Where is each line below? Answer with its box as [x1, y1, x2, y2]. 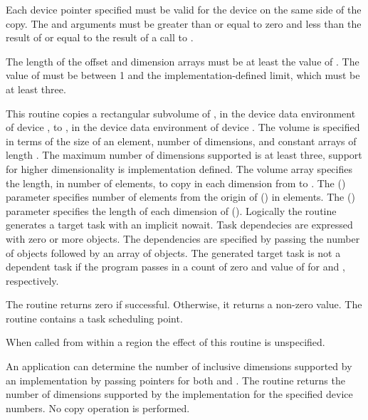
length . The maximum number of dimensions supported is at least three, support [6, 147, 362, 162]
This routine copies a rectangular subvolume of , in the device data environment [6, 105, 356, 120]
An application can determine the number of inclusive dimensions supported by [6, 359, 352, 374]
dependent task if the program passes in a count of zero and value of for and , [6, 259, 345, 274]
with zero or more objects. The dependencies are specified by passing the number [6, 231, 360, 246]
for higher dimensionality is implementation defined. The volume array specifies [6, 161, 352, 176]
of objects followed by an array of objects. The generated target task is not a [6, 245, 341, 260]
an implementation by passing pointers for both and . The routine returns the [6, 372, 345, 387]
